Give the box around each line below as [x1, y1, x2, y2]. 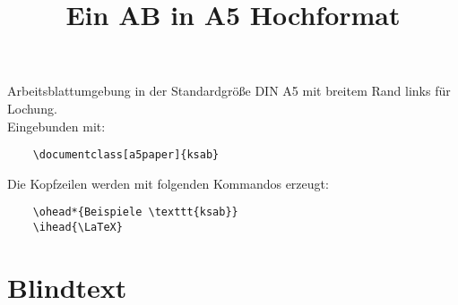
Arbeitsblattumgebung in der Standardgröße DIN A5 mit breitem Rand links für [7, 81, 451, 100]
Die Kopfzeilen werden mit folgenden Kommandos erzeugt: [7, 174, 329, 192]
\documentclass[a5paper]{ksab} [32, 148, 220, 162]
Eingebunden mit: [7, 116, 106, 135]
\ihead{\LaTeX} [32, 221, 123, 234]
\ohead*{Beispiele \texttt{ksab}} [32, 206, 238, 219]
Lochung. [7, 98, 57, 117]
